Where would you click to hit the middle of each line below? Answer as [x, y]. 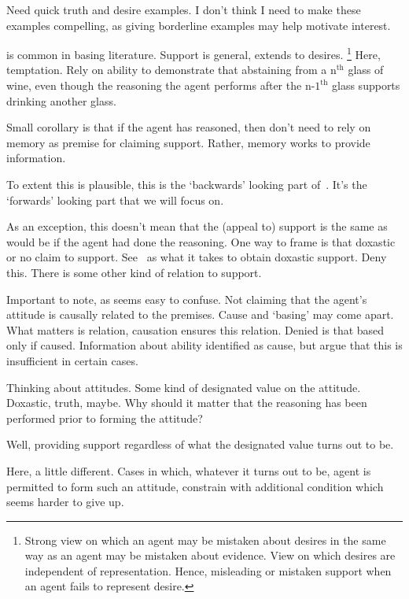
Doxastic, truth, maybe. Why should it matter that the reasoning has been [187, 403]
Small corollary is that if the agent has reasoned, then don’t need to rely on [189, 127]
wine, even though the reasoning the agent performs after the [154, 85]
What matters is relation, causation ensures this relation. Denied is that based [195, 329]
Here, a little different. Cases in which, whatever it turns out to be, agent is [189, 470]
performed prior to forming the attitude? [105, 418]
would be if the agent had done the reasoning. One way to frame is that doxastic [201, 241]
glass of [366, 70]
